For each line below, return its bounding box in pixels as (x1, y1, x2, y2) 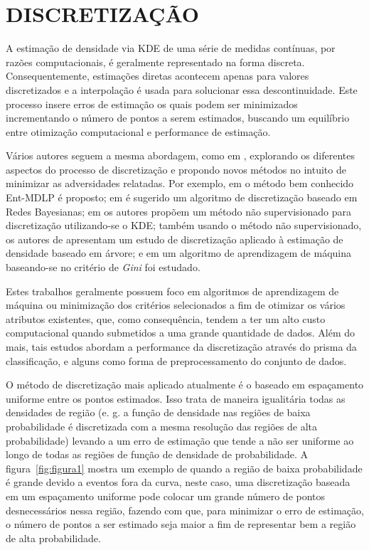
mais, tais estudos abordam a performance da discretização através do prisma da (6, 339, 357, 354)
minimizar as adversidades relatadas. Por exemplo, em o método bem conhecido (6, 176, 354, 191)
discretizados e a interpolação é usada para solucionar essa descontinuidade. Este (6, 82, 358, 97)
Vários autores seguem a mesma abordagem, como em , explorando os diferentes (6, 148, 355, 163)
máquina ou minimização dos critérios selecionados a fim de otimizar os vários (6, 297, 346, 312)
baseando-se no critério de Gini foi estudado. (6, 260, 200, 275)
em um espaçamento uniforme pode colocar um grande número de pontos (6, 488, 326, 503)
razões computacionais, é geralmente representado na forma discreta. (6, 54, 305, 69)
